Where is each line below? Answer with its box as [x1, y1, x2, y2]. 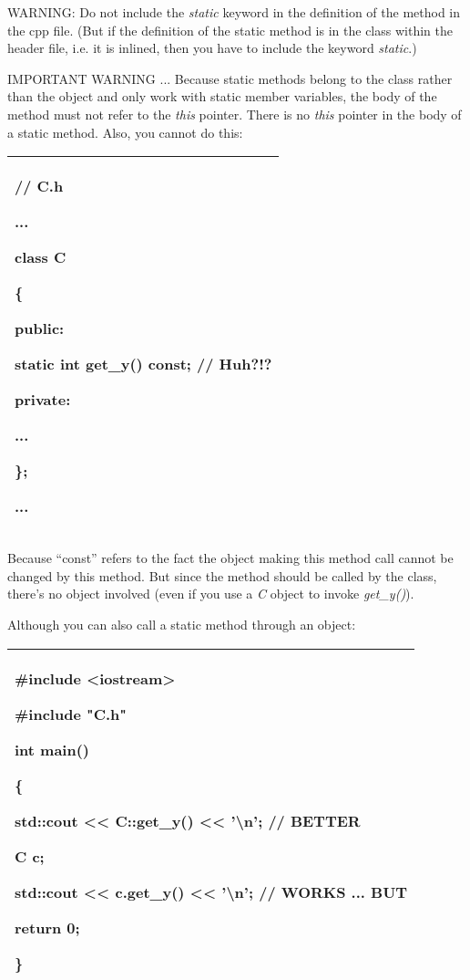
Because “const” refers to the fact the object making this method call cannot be [7, 548, 454, 568]
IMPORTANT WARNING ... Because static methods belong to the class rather [7, 68, 453, 88]
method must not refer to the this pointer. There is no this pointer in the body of [7, 104, 462, 123]
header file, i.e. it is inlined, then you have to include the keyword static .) [7, 38, 417, 57]
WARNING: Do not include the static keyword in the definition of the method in [7, 3, 461, 21]
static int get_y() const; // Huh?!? [15, 353, 272, 375]
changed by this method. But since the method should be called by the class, [7, 566, 437, 585]
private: [15, 389, 71, 411]
